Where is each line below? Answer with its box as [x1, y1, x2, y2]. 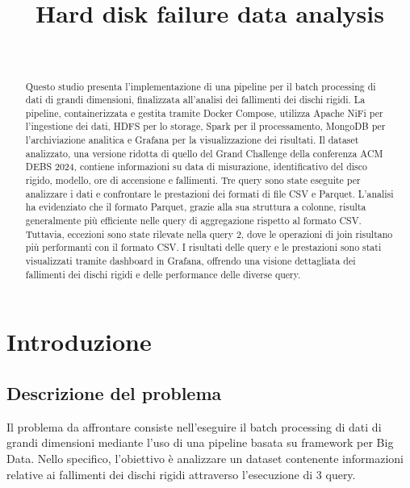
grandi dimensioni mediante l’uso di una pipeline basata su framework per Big [6, 434, 394, 451]
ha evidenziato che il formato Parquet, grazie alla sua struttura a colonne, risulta [25, 200, 366, 214]
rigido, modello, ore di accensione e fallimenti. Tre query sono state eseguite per [25, 173, 361, 187]
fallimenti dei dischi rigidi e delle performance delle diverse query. [25, 267, 301, 281]
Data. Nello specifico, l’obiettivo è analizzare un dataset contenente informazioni [6, 449, 404, 466]
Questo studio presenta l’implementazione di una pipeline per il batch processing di [25, 79, 376, 93]
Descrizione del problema [6, 380, 222, 405]
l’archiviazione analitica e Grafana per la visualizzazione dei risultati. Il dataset [25, 133, 359, 147]
